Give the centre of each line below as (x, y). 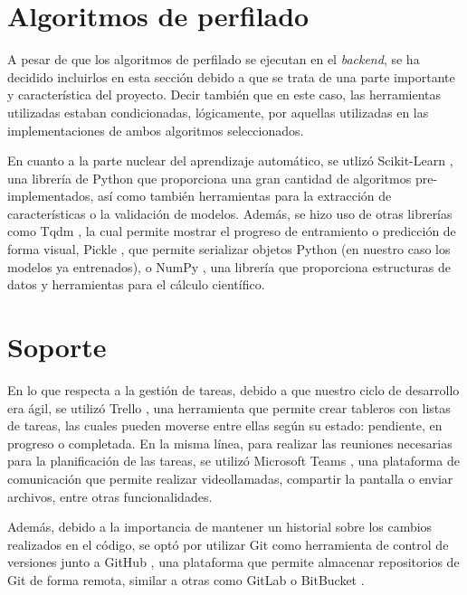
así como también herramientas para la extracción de (245, 196)
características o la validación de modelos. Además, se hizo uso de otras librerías (230, 213)
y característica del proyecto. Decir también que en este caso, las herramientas (224, 94)
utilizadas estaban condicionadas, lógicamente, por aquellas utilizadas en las (218, 112)
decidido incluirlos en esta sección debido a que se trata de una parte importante (231, 76)
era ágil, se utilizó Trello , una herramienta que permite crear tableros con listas (229, 407)
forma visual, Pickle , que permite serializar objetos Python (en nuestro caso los (229, 249)
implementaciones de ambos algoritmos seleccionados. (156, 130)
